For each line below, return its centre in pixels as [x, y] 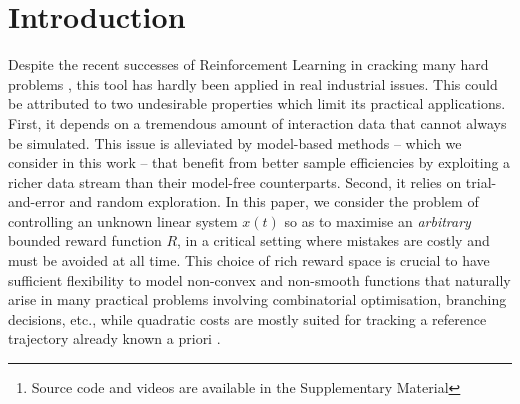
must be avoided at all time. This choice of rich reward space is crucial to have [249, 260]
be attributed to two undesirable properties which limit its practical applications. [257, 103]
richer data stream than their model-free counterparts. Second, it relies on [235, 181]
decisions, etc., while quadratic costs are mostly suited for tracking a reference [247, 318]
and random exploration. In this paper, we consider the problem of [274, 201]
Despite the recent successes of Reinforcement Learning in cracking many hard [248, 64]
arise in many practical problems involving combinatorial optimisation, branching [257, 299]
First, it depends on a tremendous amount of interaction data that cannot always [257, 122]
